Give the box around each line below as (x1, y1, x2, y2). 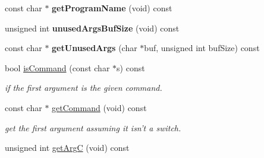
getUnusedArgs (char (52, 42, 137, 54)
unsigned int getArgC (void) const (5, 141, 130, 154)
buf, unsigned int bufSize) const (144, 42, 260, 54)
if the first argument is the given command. (5, 81, 162, 94)
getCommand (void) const (52, 101, 147, 113)
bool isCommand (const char (5, 61, 110, 74)
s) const (117, 61, 145, 74)
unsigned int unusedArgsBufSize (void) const (5, 21, 180, 34)
